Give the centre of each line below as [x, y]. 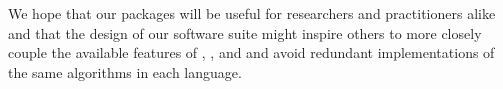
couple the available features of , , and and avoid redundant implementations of [251, 52]
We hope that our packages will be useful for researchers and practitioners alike [252, 13]
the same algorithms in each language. [125, 71]
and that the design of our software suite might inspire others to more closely [245, 32]
